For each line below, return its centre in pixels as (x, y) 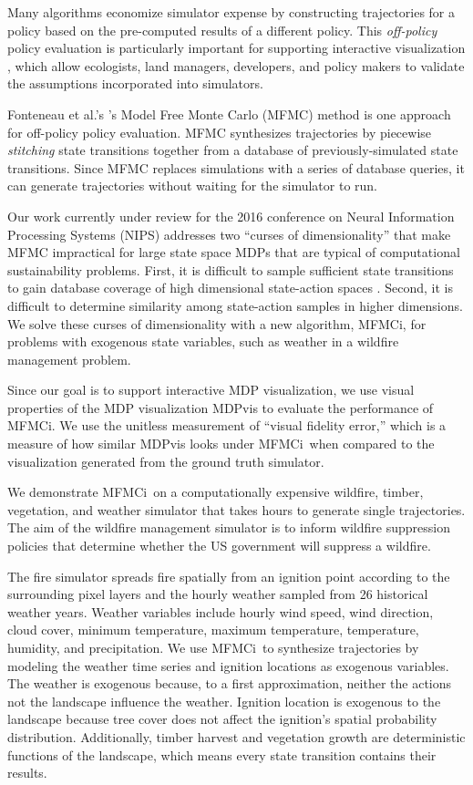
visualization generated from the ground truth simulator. (166, 461)
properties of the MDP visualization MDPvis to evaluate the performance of (221, 407)
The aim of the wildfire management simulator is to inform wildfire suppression (229, 527)
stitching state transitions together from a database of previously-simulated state (233, 150)
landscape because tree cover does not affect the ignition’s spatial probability (222, 719)
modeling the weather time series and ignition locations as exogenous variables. (228, 665)
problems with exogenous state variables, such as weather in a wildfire (203, 341)
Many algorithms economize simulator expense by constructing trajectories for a (231, 12)
